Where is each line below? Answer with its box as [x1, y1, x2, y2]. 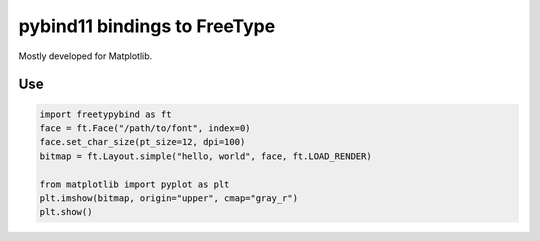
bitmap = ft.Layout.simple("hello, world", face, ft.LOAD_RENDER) [39, 150, 372, 162]
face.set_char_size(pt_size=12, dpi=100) [39, 136, 246, 148]
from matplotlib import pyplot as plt [39, 178, 230, 190]
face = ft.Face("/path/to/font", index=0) [39, 122, 251, 134]
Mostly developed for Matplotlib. [18, 50, 153, 62]
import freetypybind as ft [39, 108, 172, 120]
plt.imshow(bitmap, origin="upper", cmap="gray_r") [39, 192, 299, 204]
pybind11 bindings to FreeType [18, 15, 276, 37]
